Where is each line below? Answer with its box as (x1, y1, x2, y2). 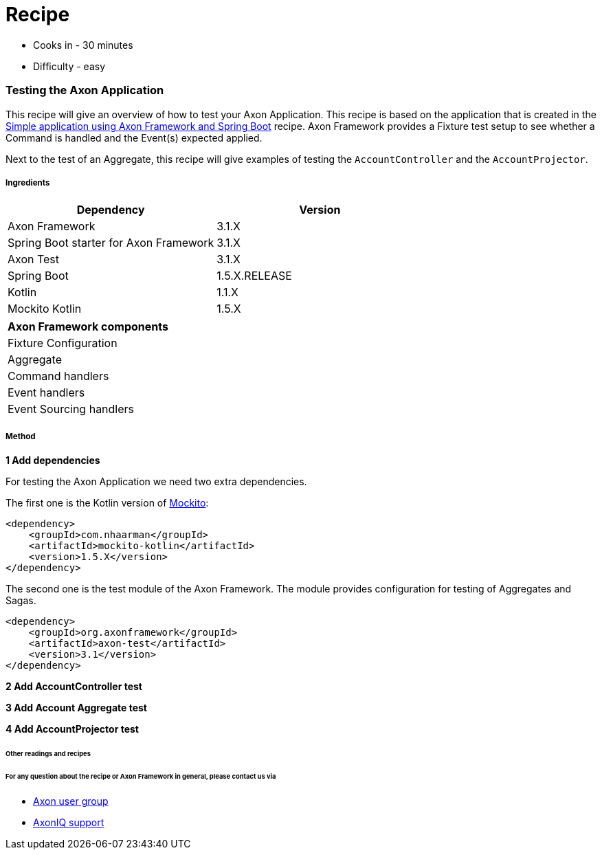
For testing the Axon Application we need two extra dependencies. (5, 476, 307, 488)
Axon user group (33, 795, 109, 807)
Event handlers (8, 386, 85, 400)
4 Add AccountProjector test (5, 723, 139, 735)
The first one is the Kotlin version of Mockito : (5, 497, 209, 509)
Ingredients (5, 177, 50, 188)
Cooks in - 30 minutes (33, 38, 133, 51)
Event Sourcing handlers (8, 402, 135, 417)
